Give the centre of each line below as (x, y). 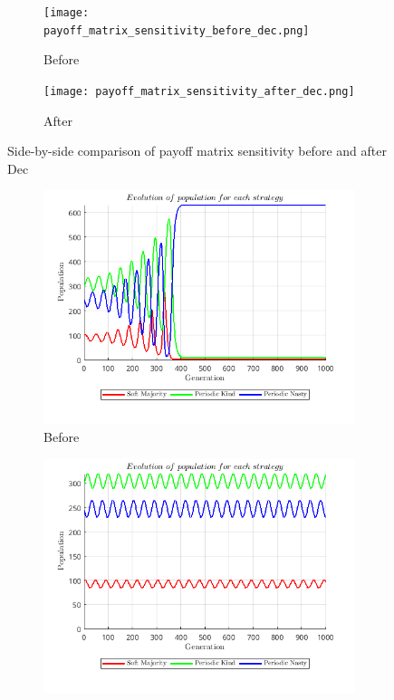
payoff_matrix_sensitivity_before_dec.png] (177, 30)
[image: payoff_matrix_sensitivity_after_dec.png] (199, 91)
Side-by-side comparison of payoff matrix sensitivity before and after (197, 151)
